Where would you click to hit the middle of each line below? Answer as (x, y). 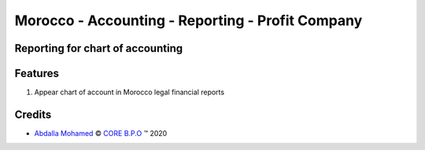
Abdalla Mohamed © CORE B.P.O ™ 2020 (101, 133)
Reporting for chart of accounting (99, 48)
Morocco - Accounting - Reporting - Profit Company (188, 20)
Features (37, 73)
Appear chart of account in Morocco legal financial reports (129, 92)
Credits (33, 114)
